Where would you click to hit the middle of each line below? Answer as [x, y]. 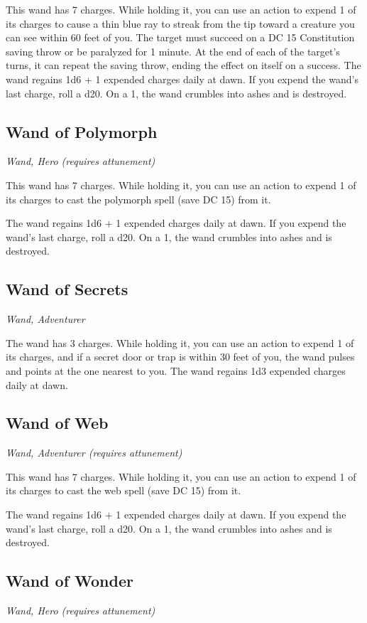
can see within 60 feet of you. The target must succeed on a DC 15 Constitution [180, 37]
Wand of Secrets [67, 289]
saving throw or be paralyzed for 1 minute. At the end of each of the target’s [173, 51]
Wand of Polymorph [82, 131]
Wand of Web [57, 423]
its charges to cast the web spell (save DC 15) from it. [124, 490]
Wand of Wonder [70, 581]
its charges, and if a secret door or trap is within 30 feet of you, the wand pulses [180, 357]
